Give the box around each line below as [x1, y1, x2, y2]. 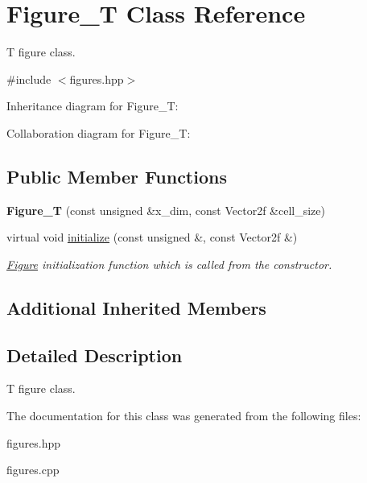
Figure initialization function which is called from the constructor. [6, 255, 332, 272]
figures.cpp [6, 461, 60, 478]
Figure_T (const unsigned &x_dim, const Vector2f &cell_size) [6, 201, 325, 218]
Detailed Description [6, 342, 183, 367]
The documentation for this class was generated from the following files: [6, 407, 361, 424]
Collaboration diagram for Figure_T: [6, 124, 191, 141]
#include [6, 70, 52, 87]
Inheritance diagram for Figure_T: [6, 97, 179, 114]
